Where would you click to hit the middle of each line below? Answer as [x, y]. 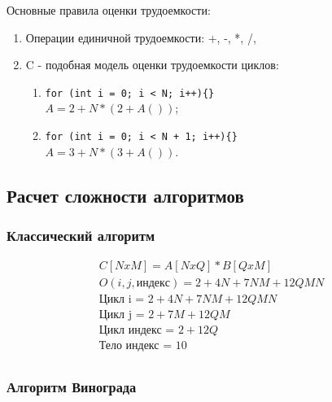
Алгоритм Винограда [72, 387]
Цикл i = [122, 300]
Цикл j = [122, 315]
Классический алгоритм [81, 235]
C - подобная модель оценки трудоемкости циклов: [152, 65]
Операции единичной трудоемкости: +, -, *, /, [141, 37]
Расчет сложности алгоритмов [125, 195]
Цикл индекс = [137, 331]
